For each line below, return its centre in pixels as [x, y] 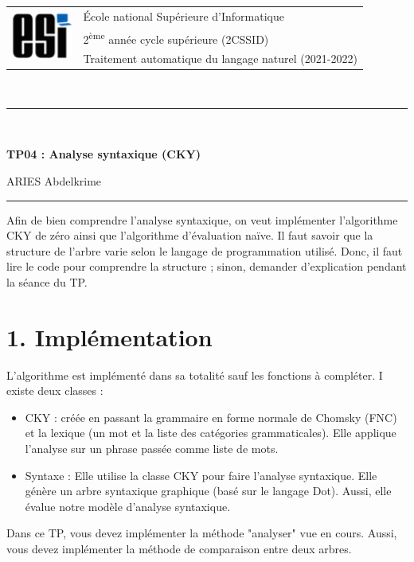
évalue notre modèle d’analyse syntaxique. [128, 506]
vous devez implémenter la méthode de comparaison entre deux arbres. [179, 548]
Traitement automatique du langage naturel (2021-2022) [220, 59]
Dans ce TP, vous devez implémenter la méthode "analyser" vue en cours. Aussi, [202, 533]
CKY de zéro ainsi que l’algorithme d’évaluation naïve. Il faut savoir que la [190, 235]
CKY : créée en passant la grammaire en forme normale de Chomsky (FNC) [211, 417]
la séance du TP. [47, 281]
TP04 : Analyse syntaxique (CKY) [104, 154]
